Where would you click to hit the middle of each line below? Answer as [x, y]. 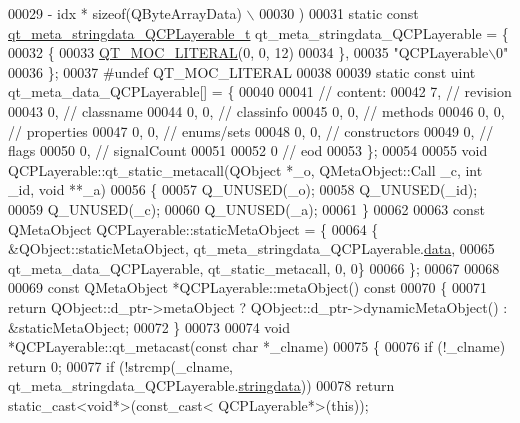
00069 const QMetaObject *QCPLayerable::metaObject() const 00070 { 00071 [247, 287]
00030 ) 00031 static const [339, 13]
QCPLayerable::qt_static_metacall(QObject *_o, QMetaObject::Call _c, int [245, 169]
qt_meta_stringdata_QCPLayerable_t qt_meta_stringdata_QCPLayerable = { [258, 32]
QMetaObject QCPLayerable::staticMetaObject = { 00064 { [193, 228]
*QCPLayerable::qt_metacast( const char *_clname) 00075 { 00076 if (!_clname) [257, 346]
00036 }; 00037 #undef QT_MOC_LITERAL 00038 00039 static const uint [242, 71]
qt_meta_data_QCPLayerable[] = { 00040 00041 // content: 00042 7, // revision [260, 91]
